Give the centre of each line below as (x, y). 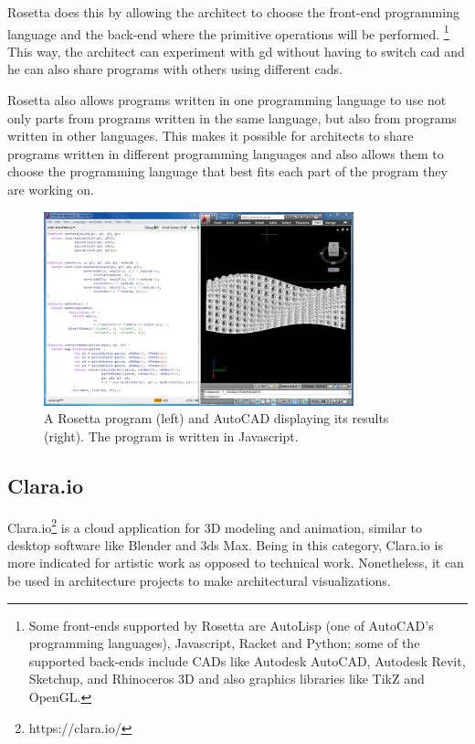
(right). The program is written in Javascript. (171, 436)
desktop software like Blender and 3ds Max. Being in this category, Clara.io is (225, 544)
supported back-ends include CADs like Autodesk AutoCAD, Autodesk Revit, (247, 660)
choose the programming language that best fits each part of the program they (227, 171)
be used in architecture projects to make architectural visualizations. (199, 580)
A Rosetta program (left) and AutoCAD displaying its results (216, 418)
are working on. (51, 189)
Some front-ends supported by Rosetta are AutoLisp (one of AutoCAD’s (231, 625)
